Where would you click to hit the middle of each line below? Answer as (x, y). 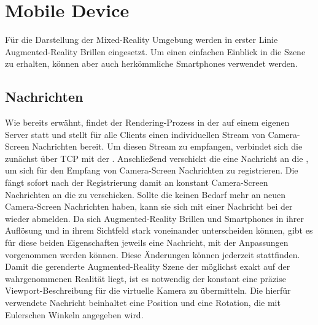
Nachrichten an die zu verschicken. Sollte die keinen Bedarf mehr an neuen (145, 194)
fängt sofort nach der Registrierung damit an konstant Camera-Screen (137, 182)
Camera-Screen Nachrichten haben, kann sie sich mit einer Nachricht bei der (149, 206)
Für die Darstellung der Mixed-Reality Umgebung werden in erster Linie (142, 40)
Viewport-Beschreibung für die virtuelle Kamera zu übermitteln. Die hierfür (148, 290)
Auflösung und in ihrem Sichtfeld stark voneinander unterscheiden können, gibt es (159, 230)
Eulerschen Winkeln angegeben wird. (74, 314)
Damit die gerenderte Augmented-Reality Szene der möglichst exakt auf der (148, 266)
